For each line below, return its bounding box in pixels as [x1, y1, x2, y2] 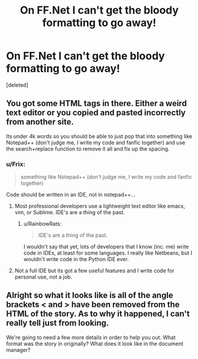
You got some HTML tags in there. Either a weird [6, 99, 187, 109]
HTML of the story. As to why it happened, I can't [6, 309, 190, 319]
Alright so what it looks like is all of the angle [6, 291, 173, 301]
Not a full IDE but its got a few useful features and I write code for [14, 267, 174, 275]
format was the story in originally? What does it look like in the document [6, 340, 184, 347]
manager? [6, 346, 31, 353]
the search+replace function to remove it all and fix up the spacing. [6, 145, 170, 152]
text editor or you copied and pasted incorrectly [6, 107, 186, 118]
